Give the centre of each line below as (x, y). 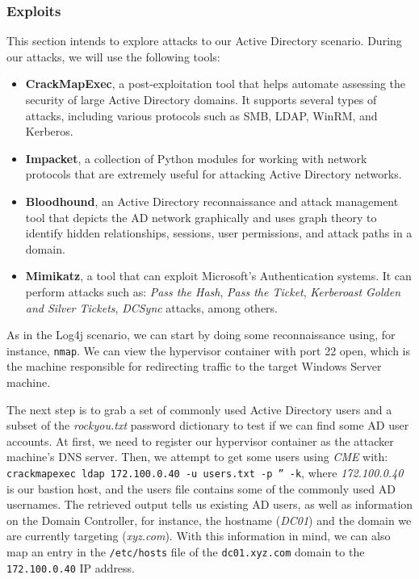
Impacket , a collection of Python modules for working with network (196, 158)
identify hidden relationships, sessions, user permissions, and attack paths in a (219, 233)
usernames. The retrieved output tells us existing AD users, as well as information (210, 504)
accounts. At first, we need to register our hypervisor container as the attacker (200, 441)
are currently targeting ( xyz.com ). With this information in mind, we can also (199, 536)
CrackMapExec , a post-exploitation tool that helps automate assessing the (216, 84)
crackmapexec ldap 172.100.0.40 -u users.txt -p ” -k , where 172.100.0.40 (205, 472)
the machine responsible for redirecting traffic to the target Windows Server (194, 366)
